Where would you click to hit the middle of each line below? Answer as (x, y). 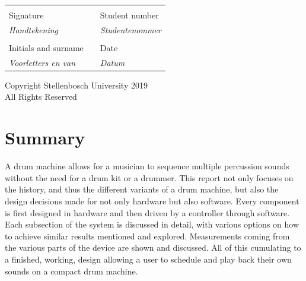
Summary (45, 138)
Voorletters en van (42, 62)
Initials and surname (46, 47)
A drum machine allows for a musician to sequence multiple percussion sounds (147, 166)
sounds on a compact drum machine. (71, 271)
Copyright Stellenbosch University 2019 (76, 85)
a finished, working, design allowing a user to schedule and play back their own (148, 259)
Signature (26, 15)
